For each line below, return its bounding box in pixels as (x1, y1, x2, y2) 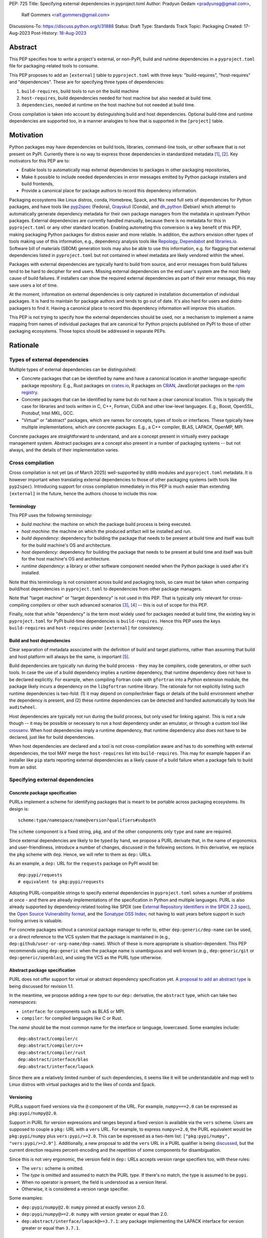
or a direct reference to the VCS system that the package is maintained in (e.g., (9, 933, 171, 939)
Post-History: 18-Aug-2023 (31, 30, 87, 36)
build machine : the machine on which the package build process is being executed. (21, 521, 192, 527)
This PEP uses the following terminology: (9, 513, 92, 518)
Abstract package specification (9, 967, 76, 973)
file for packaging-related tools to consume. (9, 63, 99, 69)
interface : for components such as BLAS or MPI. (21, 1008, 126, 1014)
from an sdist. (9, 764, 38, 770)
